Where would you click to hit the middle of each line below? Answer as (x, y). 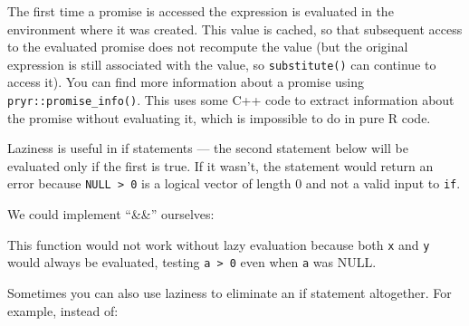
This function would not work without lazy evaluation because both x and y (219, 244)
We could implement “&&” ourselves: (111, 214)
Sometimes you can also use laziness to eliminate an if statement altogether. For (230, 293)
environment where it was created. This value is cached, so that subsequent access (235, 29)
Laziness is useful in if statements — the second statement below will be (208, 148)
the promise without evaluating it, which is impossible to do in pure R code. (219, 117)
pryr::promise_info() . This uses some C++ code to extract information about (231, 100)
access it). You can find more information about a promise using (186, 82)
